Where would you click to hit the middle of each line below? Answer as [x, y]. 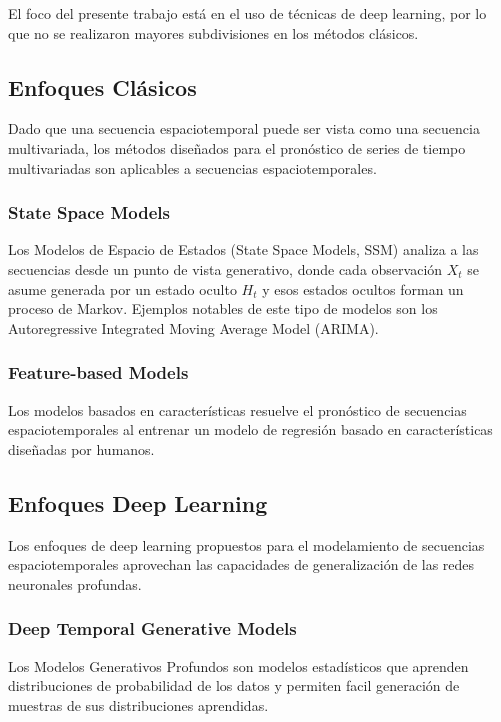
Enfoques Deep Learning [138, 502]
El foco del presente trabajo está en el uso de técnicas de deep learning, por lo [247, 13]
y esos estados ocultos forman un [363, 288]
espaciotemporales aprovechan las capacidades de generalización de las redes [241, 564]
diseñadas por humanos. [81, 448]
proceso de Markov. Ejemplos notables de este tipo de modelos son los [223, 308]
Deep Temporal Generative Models [152, 628]
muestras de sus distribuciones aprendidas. [138, 704]
